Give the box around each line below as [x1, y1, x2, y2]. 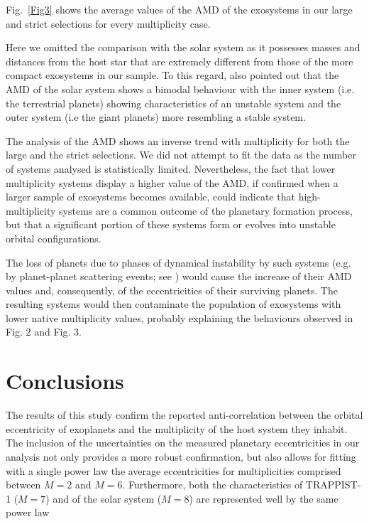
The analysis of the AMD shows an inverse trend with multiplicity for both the [6, 133, 350, 148]
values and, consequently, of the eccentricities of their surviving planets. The [6, 282, 338, 297]
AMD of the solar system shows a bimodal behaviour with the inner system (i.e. [6, 81, 355, 96]
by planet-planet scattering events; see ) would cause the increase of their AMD [6, 269, 352, 284]
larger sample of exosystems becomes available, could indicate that [6, 189, 295, 204]
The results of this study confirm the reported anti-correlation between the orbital [6, 407, 363, 422]
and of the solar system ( [53, 491, 162, 506]
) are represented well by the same [189, 491, 338, 506]
